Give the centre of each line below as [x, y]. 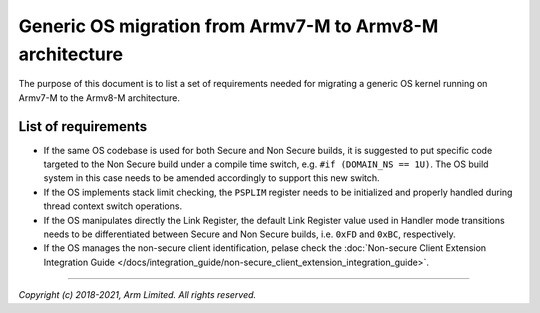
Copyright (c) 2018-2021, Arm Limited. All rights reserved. [137, 295]
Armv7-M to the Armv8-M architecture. [99, 97]
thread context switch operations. [113, 206]
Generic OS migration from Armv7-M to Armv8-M [228, 26]
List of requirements [83, 126]
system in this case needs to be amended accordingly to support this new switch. [211, 178]
